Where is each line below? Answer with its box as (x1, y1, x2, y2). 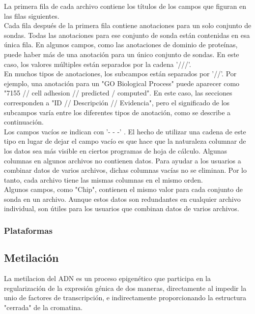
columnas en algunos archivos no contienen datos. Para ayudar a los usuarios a (4, 155, 241, 165)
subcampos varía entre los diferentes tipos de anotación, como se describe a (4, 107, 231, 117)
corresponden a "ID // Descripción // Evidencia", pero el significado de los (4, 97, 230, 107)
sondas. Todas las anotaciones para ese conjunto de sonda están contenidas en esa (4, 30, 250, 40)
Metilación (4, 250, 59, 265)
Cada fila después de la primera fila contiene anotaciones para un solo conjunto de (4, 20, 252, 31)
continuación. (4, 117, 44, 127)
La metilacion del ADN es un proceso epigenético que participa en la (4, 273, 211, 283)
